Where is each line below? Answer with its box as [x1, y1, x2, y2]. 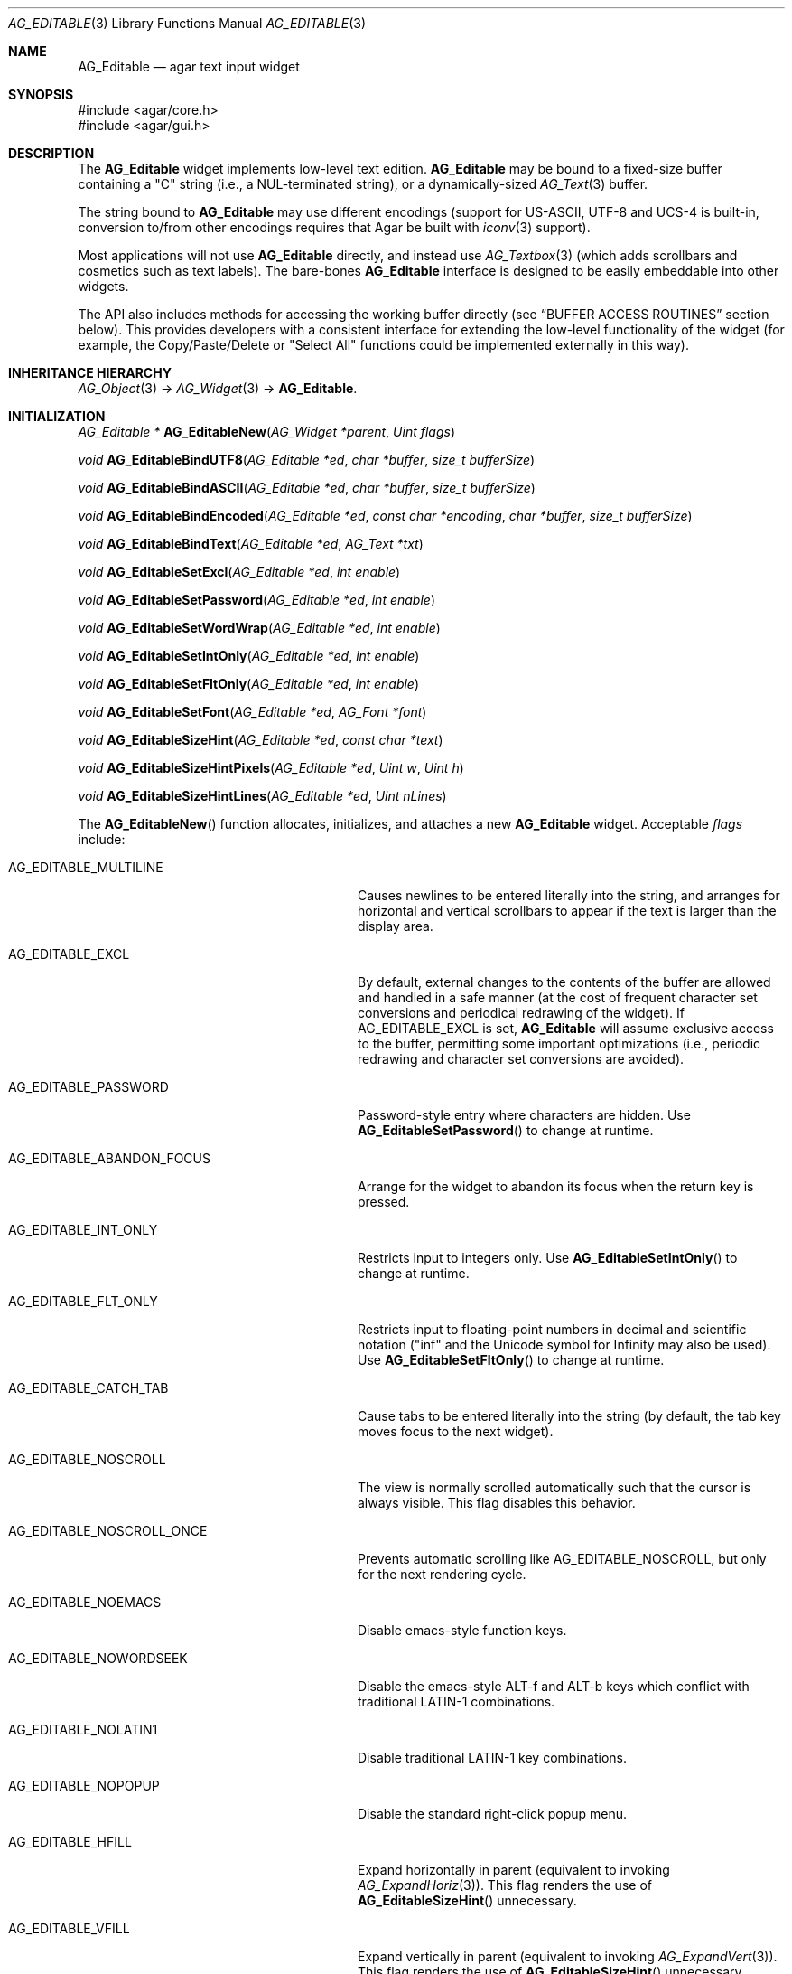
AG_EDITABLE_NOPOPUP [8, 1778, 160, 1793]
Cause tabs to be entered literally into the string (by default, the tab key [358, 1408, 781, 1424]
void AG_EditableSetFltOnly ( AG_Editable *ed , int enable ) [78, 676, 420, 691]
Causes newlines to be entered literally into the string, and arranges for [358, 888, 780, 903]
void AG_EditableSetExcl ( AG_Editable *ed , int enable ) [78, 564, 401, 579]
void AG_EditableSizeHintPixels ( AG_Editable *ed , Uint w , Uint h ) [78, 760, 464, 775]
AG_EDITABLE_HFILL [8, 1834, 132, 1849]
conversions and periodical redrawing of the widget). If [358, 1005, 685, 1020]
